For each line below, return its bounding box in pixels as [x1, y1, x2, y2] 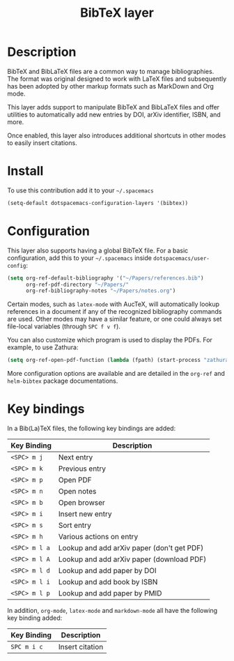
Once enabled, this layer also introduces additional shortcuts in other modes [7, 131, 226, 139]
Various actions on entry [58, 532, 139, 542]
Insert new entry [58, 509, 112, 519]
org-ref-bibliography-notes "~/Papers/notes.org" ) [25, 287, 176, 294]
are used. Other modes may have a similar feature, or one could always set [7, 315, 222, 324]
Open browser [58, 498, 106, 508]
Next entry [58, 453, 93, 462]
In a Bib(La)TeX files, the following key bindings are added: [7, 424, 176, 433]
